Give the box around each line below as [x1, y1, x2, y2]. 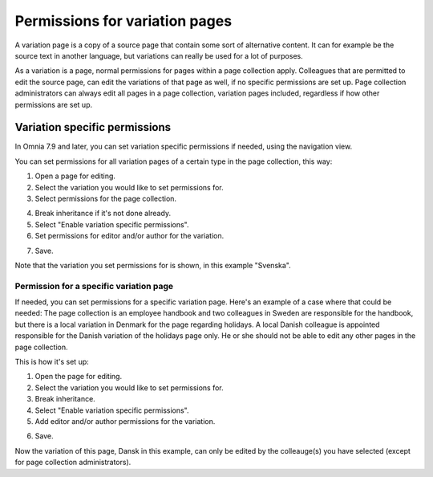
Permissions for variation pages [14, 12, 233, 30]
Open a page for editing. [34, 171, 116, 181]
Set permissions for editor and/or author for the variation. [34, 231, 225, 241]
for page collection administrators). [14, 458, 132, 467]
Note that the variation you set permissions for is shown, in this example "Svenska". [14, 260, 292, 270]
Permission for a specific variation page [14, 280, 174, 291]
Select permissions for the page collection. [34, 194, 176, 203]
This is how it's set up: [14, 357, 90, 367]
